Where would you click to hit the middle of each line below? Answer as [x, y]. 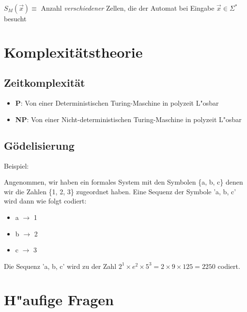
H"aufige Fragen [59, 299]
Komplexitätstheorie [73, 52]
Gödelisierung [39, 145]
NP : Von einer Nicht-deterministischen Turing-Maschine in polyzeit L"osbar [128, 119]
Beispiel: [16, 165]
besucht [15, 18]
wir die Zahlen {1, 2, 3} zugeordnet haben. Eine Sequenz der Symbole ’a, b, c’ [120, 191]
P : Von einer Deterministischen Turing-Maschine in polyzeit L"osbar [117, 103]
